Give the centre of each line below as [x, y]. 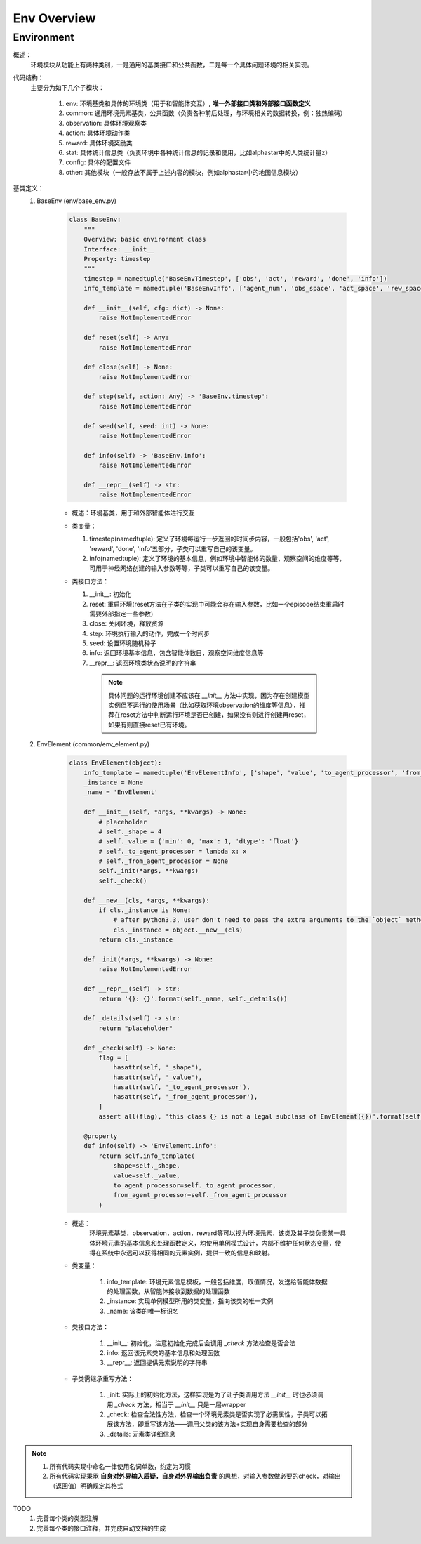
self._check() [123, 880]
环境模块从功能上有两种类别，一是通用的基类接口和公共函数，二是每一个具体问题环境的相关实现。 [172, 65]
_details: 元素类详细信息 [141, 1434]
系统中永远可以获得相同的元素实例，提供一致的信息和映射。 [187, 1253]
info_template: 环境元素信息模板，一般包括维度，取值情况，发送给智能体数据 [217, 1281]
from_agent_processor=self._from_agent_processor [200, 1195]
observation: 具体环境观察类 [106, 123]
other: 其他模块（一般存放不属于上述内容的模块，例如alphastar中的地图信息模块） [183, 172]
